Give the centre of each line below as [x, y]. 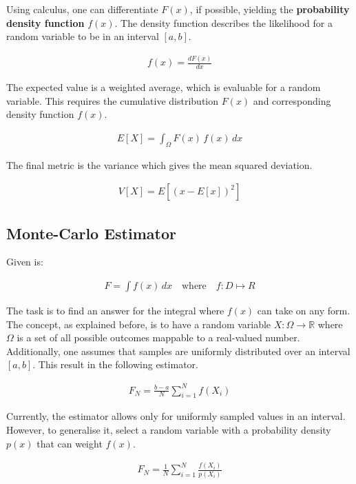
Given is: [25, 262]
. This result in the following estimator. [115, 364]
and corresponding [292, 100]
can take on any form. [304, 311]
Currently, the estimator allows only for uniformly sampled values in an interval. [176, 416]
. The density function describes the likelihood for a [223, 22]
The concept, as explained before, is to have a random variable [139, 324]
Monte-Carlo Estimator [91, 233]
